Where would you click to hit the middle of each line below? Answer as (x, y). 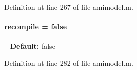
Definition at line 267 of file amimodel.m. (69, 7)
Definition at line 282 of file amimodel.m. (69, 63)
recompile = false (36, 27)
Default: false (33, 46)
